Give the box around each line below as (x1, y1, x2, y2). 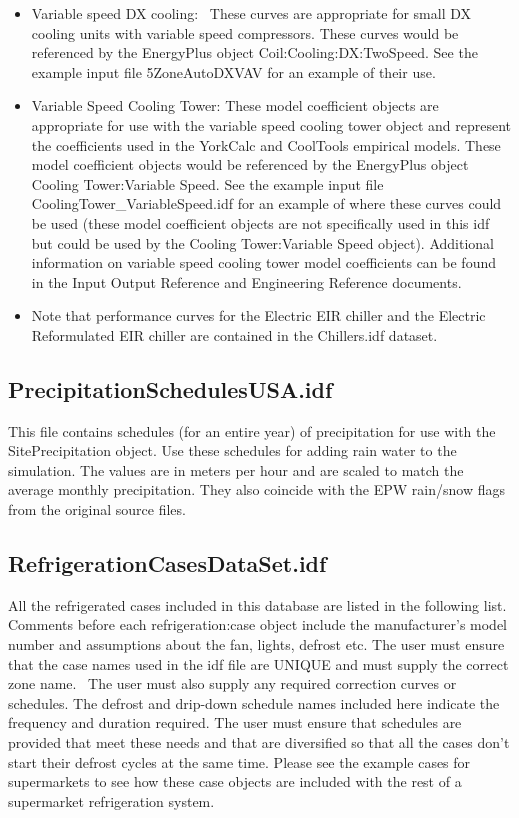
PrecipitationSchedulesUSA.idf (8, 373, 333, 404)
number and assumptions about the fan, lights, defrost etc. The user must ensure (8, 634, 505, 655)
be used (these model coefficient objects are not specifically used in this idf (31, 212, 490, 233)
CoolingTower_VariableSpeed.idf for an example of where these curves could (31, 193, 502, 214)
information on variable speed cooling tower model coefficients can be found (31, 252, 497, 273)
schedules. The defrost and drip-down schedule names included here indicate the (8, 692, 500, 713)
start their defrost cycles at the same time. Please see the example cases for (8, 751, 471, 772)
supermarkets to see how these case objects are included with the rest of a (8, 771, 462, 792)
